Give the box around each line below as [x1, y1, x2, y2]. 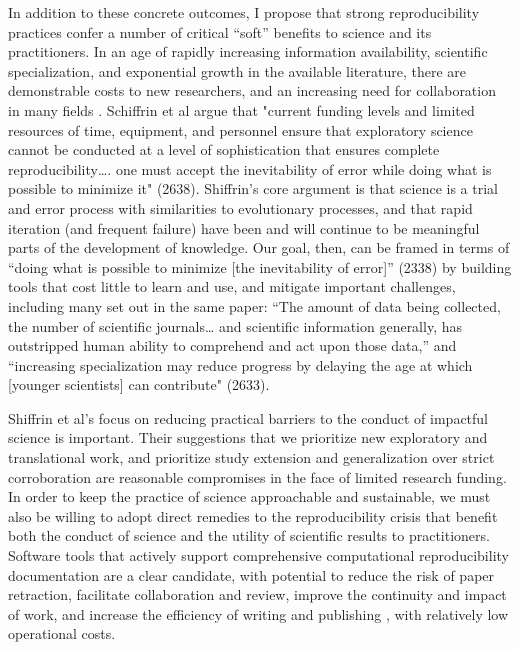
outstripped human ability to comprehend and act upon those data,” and [8, 335, 457, 356]
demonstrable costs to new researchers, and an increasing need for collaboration [8, 80, 496, 101]
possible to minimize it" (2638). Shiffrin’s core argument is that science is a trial [8, 178, 498, 199]
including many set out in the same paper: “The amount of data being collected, [8, 295, 501, 316]
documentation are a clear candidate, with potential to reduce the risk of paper [8, 564, 495, 585]
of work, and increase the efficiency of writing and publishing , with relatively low [8, 603, 509, 624]
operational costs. [8, 623, 116, 644]
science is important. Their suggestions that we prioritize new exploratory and [8, 427, 488, 448]
